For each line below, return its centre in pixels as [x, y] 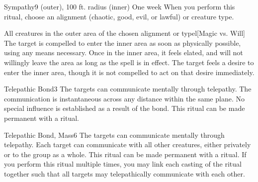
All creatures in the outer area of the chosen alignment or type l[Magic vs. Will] [125, 33]
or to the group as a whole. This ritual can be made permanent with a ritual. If [125, 154]
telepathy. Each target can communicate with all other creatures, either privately [128, 144]
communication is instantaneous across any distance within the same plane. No [124, 98]
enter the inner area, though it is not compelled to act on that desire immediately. [129, 72]
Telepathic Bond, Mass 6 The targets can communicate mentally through [114, 135]
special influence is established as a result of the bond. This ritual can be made [125, 108]
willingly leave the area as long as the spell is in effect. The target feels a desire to [129, 62]
